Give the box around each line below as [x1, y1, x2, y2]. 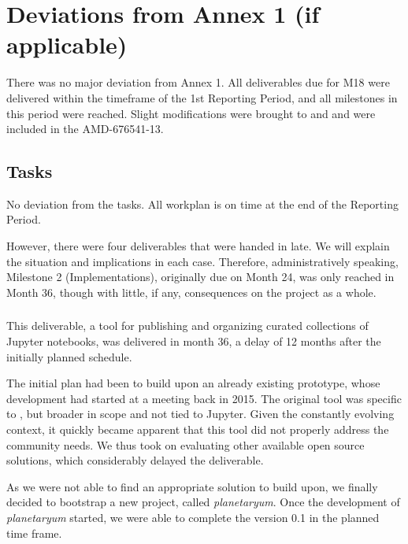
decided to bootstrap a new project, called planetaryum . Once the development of [6, 494, 400, 510]
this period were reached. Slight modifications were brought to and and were [6, 105, 376, 121]
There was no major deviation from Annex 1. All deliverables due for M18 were [6, 74, 390, 91]
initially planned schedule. [6, 348, 132, 365]
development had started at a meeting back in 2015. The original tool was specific [6, 390, 402, 406]
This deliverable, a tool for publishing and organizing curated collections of [6, 317, 369, 334]
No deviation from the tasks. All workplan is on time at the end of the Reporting [6, 195, 399, 212]
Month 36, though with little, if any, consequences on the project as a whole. [6, 283, 376, 300]
